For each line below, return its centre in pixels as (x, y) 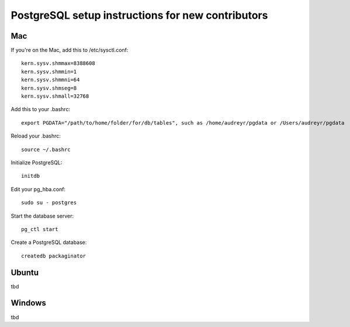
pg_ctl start (40, 229)
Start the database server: (42, 216)
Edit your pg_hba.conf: (38, 189)
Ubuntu (25, 272)
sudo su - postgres (49, 203)
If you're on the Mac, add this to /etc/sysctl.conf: (70, 50)
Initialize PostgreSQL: (37, 162)
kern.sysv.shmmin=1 (49, 71)
